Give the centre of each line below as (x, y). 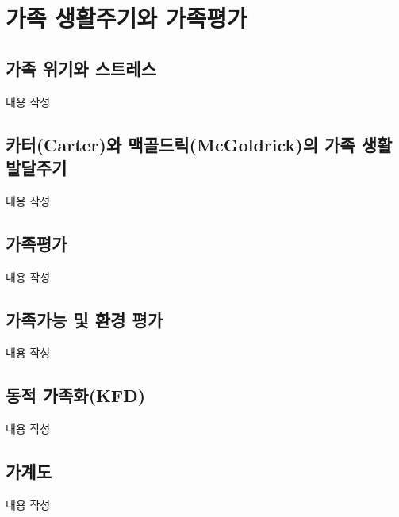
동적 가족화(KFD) (76, 395)
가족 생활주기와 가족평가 (127, 18)
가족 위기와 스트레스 (81, 68)
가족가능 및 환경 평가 (84, 319)
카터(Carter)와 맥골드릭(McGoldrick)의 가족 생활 (199, 144)
